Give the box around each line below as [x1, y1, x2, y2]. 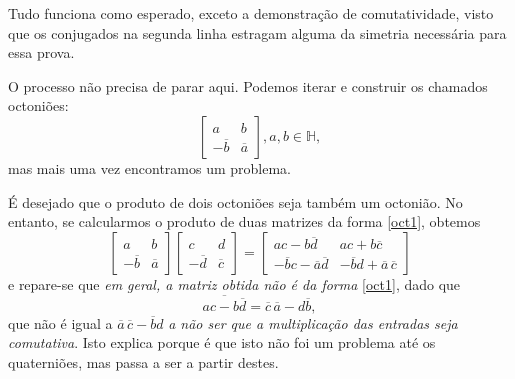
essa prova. [8, 42, 75, 63]
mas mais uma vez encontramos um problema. [8, 157, 291, 178]
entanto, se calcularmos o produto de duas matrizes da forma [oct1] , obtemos [8, 211, 481, 232]
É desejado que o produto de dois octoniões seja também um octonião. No [8, 191, 463, 212]
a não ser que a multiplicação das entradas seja [168, 312, 458, 333]
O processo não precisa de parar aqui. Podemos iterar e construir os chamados [8, 75, 488, 96]
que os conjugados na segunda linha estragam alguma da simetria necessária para [8, 22, 507, 43]
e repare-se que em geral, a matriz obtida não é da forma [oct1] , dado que [8, 273, 461, 294]
